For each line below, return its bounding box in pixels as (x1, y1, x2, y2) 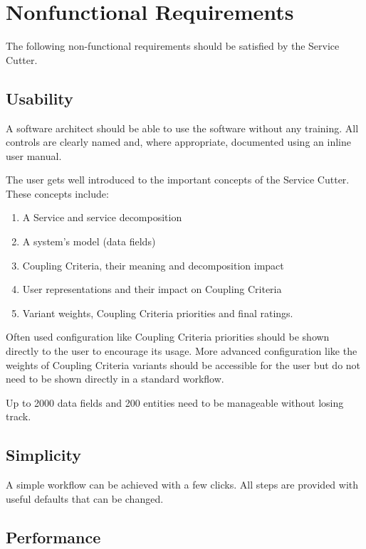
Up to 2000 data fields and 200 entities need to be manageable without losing (6, 395, 344, 410)
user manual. (6, 148, 62, 163)
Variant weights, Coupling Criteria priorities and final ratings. (22, 305, 293, 320)
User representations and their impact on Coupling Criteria (22, 282, 282, 297)
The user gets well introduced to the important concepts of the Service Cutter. (6, 172, 350, 187)
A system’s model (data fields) (22, 234, 156, 249)
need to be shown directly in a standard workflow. (6, 371, 224, 386)
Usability (6, 87, 73, 109)
